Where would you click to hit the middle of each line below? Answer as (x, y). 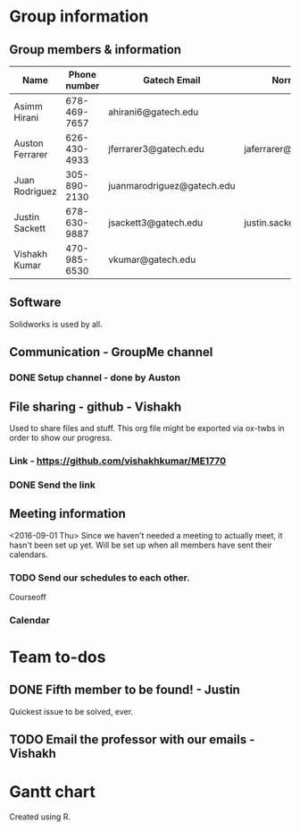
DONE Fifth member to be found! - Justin (125, 690)
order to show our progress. (61, 437)
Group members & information (95, 50)
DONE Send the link (52, 485)
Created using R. (40, 817)
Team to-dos (58, 657)
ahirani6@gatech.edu (154, 112)
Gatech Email (171, 80)
